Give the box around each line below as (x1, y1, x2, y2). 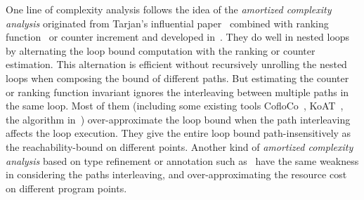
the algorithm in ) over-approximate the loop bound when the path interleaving (6, 112, 351, 126)
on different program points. (6, 180, 127, 195)
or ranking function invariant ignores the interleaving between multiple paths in (6, 84, 349, 99)
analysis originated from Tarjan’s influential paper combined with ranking (6, 15, 329, 30)
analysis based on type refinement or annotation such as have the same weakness (6, 153, 359, 168)
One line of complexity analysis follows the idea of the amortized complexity (6, 2, 332, 16)
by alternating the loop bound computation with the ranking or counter (6, 43, 316, 58)
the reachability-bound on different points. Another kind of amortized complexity (6, 139, 353, 154)
